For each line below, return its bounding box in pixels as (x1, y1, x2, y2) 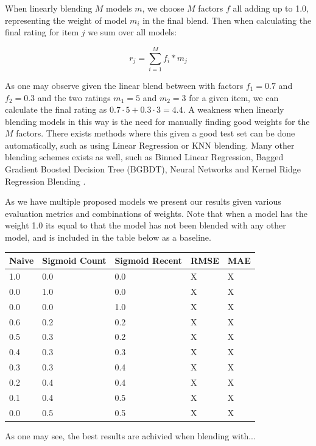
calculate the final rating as (5, 103, 107, 116)
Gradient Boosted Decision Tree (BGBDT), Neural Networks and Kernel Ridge (5, 163, 301, 175)
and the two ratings (37, 91, 111, 104)
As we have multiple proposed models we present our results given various (5, 195, 281, 208)
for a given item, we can (189, 91, 279, 104)
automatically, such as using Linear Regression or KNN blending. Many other (5, 138, 295, 151)
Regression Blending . (5, 174, 86, 187)
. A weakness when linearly (183, 103, 284, 116)
